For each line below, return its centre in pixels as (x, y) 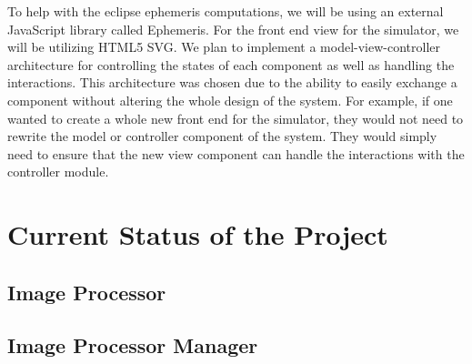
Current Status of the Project (198, 234)
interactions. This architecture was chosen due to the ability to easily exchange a (232, 82)
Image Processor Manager (133, 345)
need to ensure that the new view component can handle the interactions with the (236, 153)
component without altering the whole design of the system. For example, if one (230, 100)
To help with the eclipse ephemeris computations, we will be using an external (226, 11)
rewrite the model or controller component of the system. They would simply (222, 136)
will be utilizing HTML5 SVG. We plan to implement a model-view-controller (224, 47)
